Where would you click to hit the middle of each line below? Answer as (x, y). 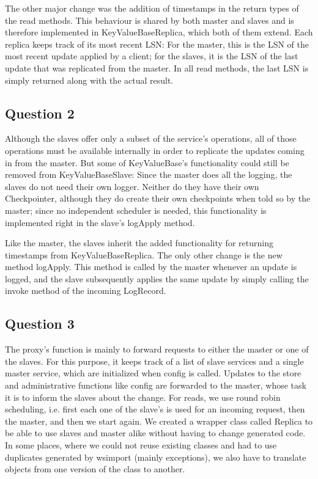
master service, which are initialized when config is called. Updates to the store (153, 373)
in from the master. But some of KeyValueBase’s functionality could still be (147, 162)
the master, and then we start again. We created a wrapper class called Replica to (159, 421)
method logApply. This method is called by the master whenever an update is (151, 267)
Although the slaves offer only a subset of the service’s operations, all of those (151, 138)
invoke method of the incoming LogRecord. (86, 291)
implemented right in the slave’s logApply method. (100, 222)
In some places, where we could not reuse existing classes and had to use (141, 445)
